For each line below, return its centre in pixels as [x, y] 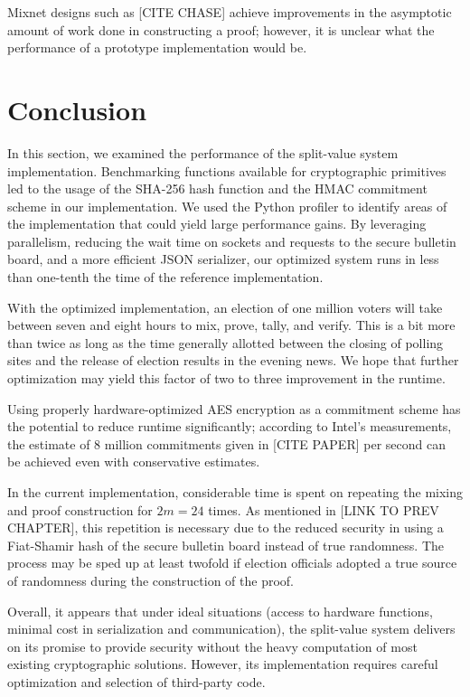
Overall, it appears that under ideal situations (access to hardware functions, [220, 611]
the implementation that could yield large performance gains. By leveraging [217, 224]
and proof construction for [80, 509]
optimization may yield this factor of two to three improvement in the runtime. [226, 378]
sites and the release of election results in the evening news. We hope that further [233, 360]
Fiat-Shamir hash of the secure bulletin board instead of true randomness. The [226, 545]
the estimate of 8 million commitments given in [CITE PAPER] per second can [226, 443]
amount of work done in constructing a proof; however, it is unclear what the [221, 29]
